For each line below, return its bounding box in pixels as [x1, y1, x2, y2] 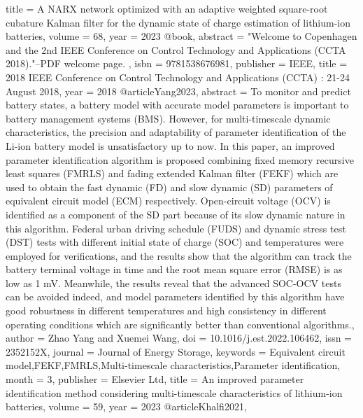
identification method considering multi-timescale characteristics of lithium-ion [6, 385, 343, 400]
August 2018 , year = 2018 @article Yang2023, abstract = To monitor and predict [6, 83, 351, 98]
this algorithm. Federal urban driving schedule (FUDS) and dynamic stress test [6, 221, 346, 235]
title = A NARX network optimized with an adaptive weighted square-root [6, 1, 328, 15]
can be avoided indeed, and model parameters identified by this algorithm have [6, 289, 345, 304]
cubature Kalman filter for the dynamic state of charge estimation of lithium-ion [6, 15, 351, 29]
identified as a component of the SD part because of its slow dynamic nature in [6, 207, 346, 221]
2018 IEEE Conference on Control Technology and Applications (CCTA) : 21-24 [6, 69, 350, 84]
